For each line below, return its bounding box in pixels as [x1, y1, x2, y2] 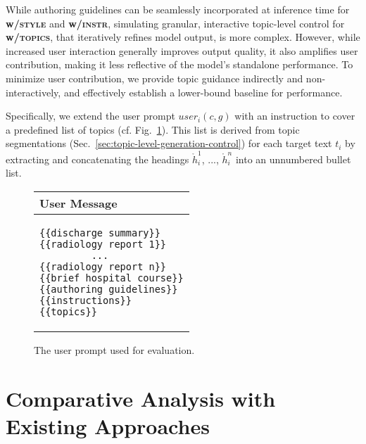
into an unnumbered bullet [235, 151, 351, 166]
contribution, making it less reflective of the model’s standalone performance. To [6, 57, 353, 72]
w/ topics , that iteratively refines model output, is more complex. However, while [6, 30, 360, 44]
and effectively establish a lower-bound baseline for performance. [63, 84, 343, 99]
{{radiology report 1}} [39, 238, 167, 250]
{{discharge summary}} [39, 227, 160, 239]
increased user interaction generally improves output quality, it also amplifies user [6, 43, 358, 58]
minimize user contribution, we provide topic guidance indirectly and [6, 70, 303, 85]
